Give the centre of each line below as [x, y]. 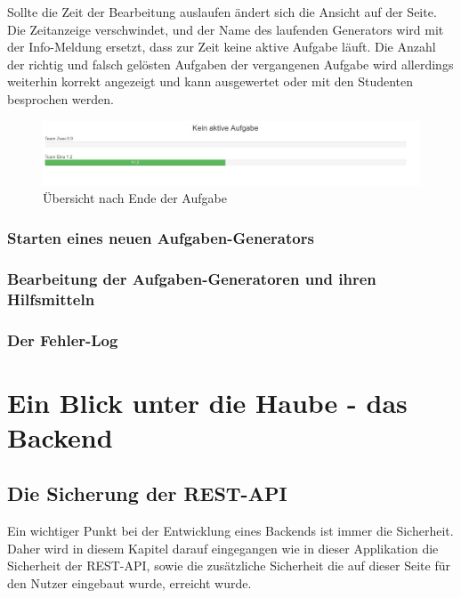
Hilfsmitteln [51, 299]
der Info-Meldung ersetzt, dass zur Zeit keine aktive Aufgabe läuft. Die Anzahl [222, 47]
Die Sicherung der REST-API [147, 493]
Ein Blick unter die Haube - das [207, 402]
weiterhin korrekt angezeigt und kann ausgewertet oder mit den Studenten [210, 81]
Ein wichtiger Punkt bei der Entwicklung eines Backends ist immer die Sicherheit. [230, 531]
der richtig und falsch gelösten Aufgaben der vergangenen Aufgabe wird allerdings [230, 64]
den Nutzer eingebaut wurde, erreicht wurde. [129, 583]
